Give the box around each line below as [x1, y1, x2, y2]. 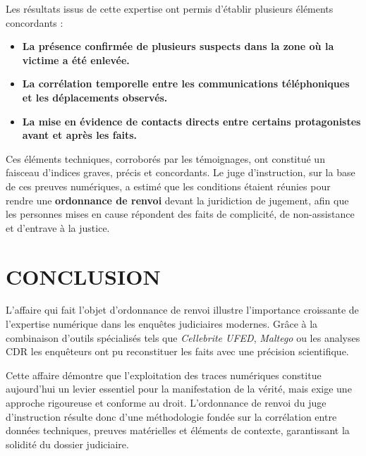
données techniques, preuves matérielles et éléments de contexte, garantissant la [6, 423, 350, 438]
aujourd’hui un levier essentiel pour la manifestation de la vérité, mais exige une [6, 381, 352, 396]
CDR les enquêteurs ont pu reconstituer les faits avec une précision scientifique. [6, 344, 349, 359]
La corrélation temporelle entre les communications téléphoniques [22, 76, 350, 91]
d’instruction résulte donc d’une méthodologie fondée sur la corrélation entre [6, 409, 337, 424]
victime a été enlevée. [22, 52, 130, 67]
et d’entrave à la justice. [6, 220, 110, 235]
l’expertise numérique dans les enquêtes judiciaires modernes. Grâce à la [6, 316, 318, 331]
